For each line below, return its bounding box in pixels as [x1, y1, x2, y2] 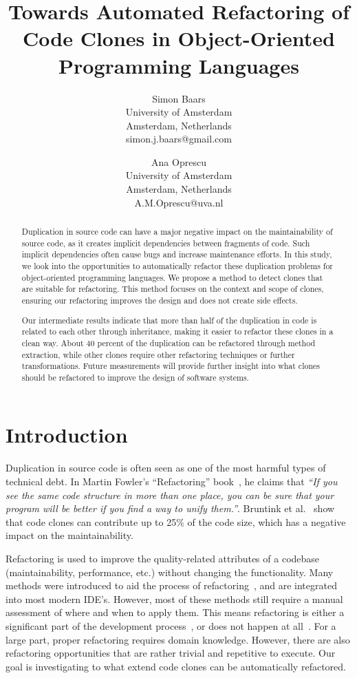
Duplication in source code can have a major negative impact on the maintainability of [21, 226, 333, 237]
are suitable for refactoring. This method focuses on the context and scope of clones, [21, 283, 324, 295]
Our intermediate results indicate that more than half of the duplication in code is [21, 314, 317, 326]
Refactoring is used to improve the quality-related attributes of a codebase [6, 551, 320, 565]
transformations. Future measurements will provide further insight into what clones [21, 360, 320, 372]
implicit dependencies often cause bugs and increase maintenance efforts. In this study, [21, 248, 332, 260]
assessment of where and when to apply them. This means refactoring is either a [6, 605, 345, 619]
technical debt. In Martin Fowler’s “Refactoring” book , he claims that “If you [6, 474, 338, 488]
